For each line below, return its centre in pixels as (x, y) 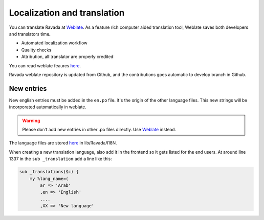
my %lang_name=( (49, 179)
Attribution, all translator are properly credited (67, 57)
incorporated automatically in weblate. (48, 107)
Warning (31, 120)
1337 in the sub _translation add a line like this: (61, 159)
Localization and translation (67, 13)
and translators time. (30, 34)
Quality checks (36, 50)
